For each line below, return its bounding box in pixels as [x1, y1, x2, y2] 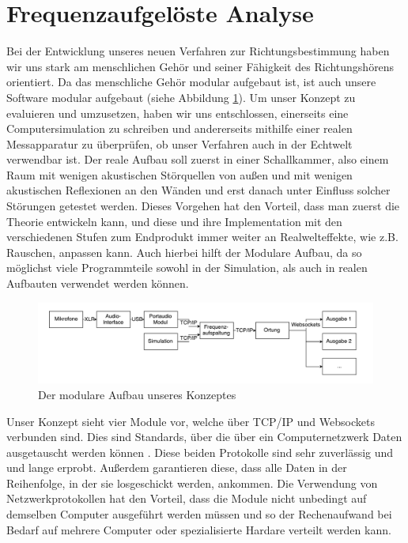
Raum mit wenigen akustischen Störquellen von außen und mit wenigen [6, 166, 353, 183]
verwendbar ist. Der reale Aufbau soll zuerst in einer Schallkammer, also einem [6, 151, 389, 168]
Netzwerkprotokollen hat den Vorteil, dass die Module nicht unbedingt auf [6, 490, 367, 507]
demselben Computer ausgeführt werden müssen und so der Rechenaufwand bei [6, 506, 392, 522]
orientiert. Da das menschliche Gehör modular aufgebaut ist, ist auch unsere [6, 74, 376, 90]
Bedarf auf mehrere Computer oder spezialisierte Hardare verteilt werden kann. [6, 521, 391, 537]
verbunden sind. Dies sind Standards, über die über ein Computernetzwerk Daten [6, 428, 402, 445]
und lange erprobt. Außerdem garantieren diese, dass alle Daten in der [6, 459, 347, 476]
